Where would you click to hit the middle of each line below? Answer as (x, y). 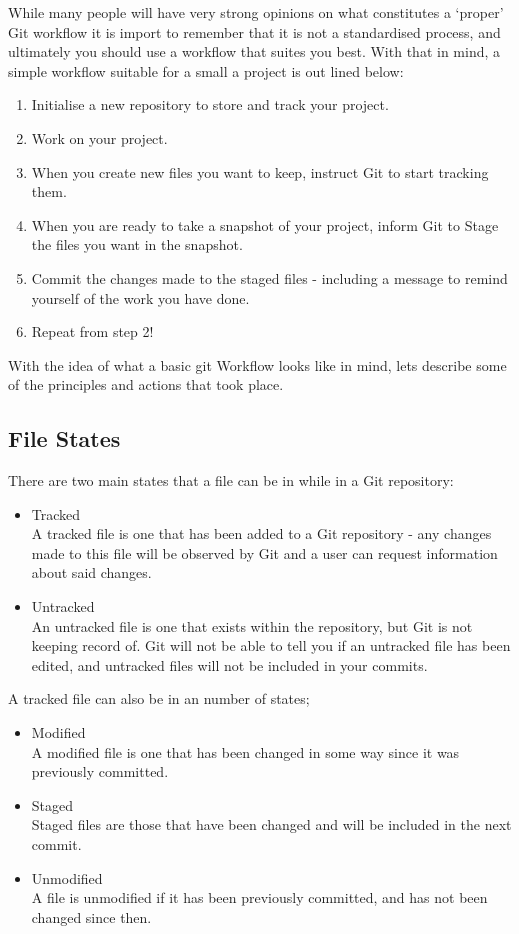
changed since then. (91, 916)
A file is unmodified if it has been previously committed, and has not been (259, 897)
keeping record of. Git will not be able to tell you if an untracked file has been (271, 645)
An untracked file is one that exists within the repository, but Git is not (252, 625)
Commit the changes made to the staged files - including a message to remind (269, 277)
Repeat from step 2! (92, 331)
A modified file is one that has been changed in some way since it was (245, 751)
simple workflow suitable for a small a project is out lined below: (206, 70)
